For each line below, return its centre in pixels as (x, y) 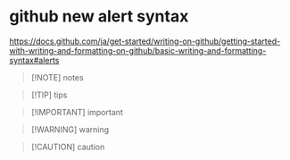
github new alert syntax (99, 17)
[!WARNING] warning (70, 129)
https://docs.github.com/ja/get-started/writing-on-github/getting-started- (145, 41)
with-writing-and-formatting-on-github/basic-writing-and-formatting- (138, 50)
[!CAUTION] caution (68, 147)
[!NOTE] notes (57, 77)
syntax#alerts (34, 60)
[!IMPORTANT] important (77, 112)
